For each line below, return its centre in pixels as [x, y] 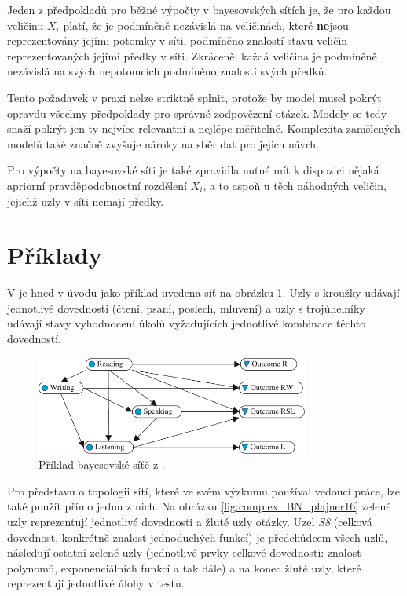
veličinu [26, 25]
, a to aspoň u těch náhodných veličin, [295, 185]
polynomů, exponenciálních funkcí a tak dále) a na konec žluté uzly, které [184, 567]
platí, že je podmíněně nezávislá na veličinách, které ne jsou [206, 25]
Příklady [55, 255]
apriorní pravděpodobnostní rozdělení [97, 185]
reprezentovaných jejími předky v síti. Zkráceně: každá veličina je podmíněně [192, 55]
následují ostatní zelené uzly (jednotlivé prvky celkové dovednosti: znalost [184, 552]
